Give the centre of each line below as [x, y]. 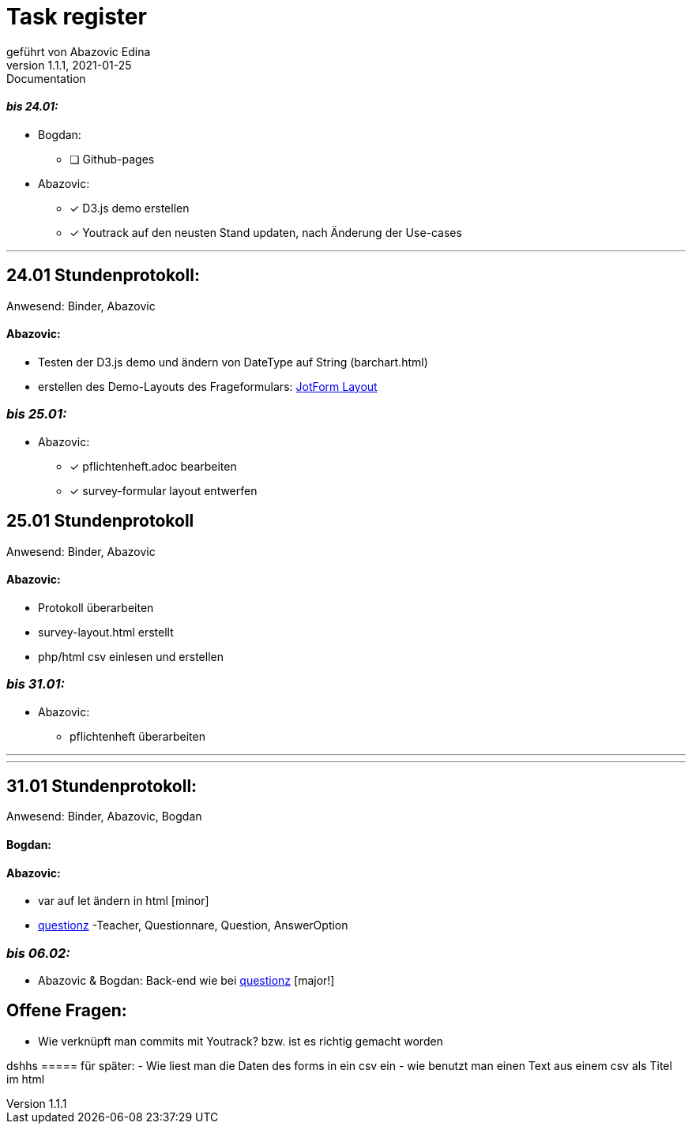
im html [26, 1079]
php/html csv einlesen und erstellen [131, 656]
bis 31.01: [36, 684]
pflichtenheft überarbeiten [137, 736]
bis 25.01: [37, 414]
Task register [77, 17]
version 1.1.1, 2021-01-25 [69, 65]
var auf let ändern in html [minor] [124, 901]
